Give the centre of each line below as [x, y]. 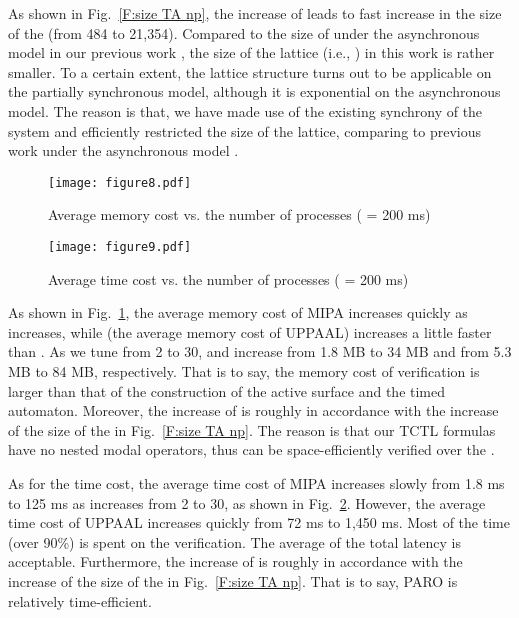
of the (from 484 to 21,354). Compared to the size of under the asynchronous [244, 32]
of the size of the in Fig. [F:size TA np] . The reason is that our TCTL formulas [252, 429]
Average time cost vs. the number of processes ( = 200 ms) [228, 278]
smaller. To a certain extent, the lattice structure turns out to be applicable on [250, 71]
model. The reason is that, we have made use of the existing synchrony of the [245, 110]
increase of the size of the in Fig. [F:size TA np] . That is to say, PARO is [233, 580]
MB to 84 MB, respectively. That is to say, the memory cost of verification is [244, 371]
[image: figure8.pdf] [120, 182]
